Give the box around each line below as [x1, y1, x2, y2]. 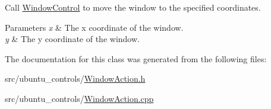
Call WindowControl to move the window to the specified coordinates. [5, 1, 261, 13]
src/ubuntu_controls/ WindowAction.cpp [5, 92, 154, 104]
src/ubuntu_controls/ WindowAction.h [5, 72, 146, 85]
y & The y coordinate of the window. [5, 33, 140, 45]
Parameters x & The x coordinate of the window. [5, 21, 184, 33]
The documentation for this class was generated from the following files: [5, 52, 267, 65]
